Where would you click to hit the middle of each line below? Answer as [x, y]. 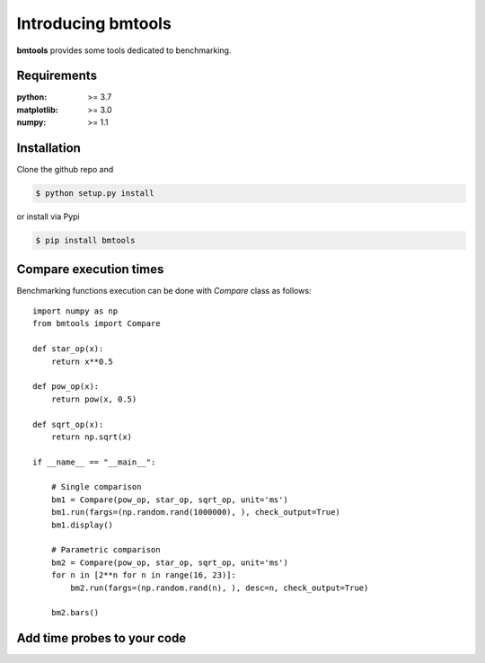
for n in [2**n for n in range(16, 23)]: [144, 575]
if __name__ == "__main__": [94, 462]
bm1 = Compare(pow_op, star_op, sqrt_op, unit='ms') [170, 499]
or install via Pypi [48, 217]
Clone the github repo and [65, 170]
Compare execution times [90, 269]
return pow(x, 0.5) [94, 399]
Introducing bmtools [94, 23]
